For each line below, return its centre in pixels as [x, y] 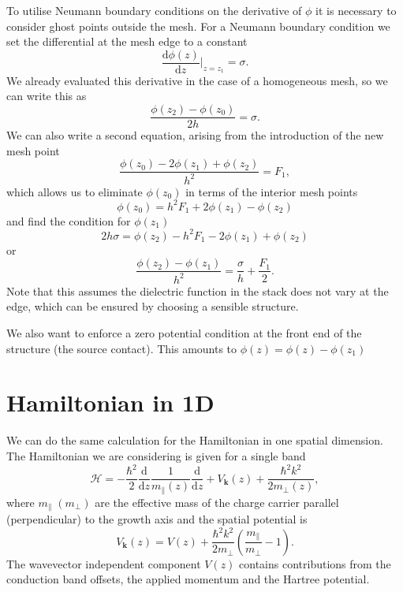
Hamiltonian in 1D [110, 402]
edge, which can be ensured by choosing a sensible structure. [153, 306]
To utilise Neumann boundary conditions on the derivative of [154, 10]
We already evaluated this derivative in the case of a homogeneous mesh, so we [197, 80]
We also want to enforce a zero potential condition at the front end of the [184, 333]
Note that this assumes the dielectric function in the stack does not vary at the [198, 290]
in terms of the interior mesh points [272, 191]
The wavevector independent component [104, 563]
